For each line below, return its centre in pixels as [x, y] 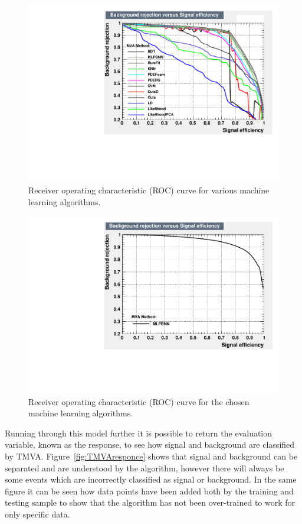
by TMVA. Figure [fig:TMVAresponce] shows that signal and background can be [151, 456]
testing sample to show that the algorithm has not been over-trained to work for [150, 502]
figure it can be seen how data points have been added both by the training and [149, 491]
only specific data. [37, 514]
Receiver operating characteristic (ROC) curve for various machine [149, 190]
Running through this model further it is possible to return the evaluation [139, 433]
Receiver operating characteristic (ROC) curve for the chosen [139, 401]
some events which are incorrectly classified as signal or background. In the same [151, 479]
